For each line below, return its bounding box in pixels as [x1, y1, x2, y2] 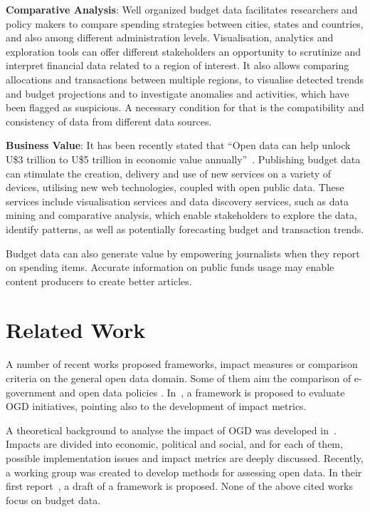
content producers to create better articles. [6, 273, 192, 288]
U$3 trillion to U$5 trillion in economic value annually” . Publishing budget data [6, 151, 361, 166]
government [6, 384, 56, 399]
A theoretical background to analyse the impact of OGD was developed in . [6, 422, 337, 437]
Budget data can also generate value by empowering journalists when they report [6, 245, 360, 260]
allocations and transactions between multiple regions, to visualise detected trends [6, 71, 364, 86]
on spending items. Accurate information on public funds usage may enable [6, 260, 334, 275]
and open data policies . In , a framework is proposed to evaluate [59, 384, 345, 399]
